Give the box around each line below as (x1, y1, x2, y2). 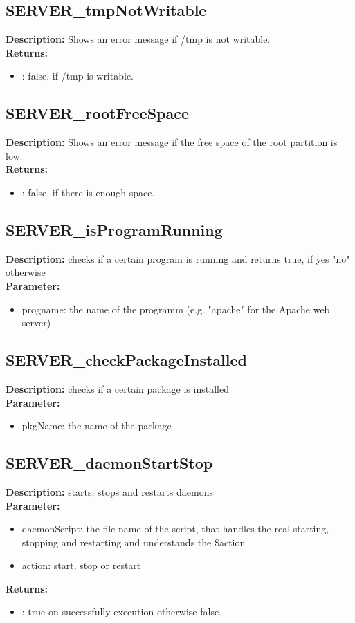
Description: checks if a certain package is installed (6, 381, 229, 396)
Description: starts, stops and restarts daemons (6, 484, 214, 499)
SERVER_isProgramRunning (6, 218, 223, 240)
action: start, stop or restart (21, 558, 141, 573)
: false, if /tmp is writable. (21, 68, 134, 83)
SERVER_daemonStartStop (6, 452, 213, 474)
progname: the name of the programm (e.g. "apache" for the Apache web (21, 301, 330, 316)
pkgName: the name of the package (21, 418, 172, 433)
